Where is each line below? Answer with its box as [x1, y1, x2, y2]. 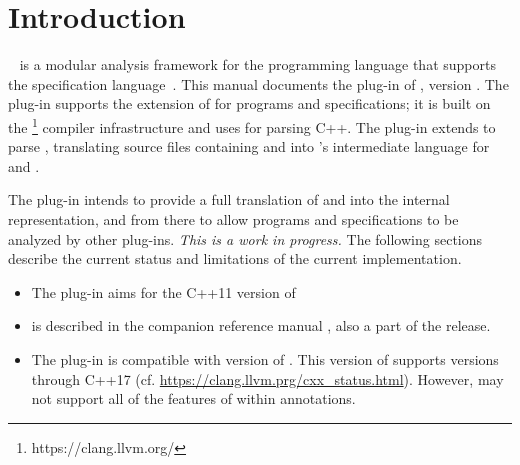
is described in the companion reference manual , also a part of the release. [31, 315, 491, 336]
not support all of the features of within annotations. [31, 388, 356, 409]
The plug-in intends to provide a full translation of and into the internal [8, 189, 450, 210]
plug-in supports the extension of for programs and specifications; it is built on [8, 93, 491, 114]
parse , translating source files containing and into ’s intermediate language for [8, 136, 490, 157]
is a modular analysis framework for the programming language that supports [19, 54, 496, 75]
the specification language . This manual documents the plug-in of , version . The [8, 73, 509, 94]
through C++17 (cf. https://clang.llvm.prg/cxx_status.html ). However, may [31, 368, 504, 389]
